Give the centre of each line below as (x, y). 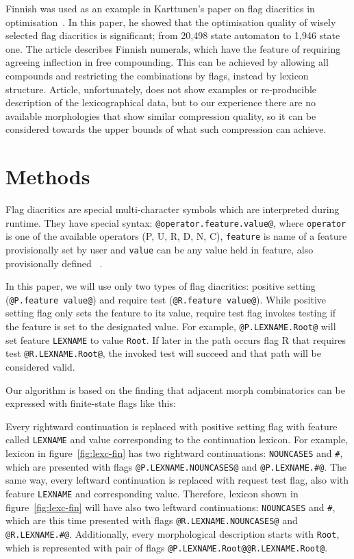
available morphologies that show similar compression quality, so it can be (161, 115)
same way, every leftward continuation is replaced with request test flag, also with (177, 480)
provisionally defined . (54, 263)
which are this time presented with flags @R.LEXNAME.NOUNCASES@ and (152, 520)
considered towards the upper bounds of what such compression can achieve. (166, 129)
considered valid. (40, 367)
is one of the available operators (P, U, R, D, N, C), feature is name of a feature (176, 236)
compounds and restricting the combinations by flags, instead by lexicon (157, 75)
